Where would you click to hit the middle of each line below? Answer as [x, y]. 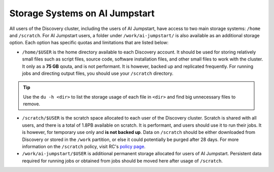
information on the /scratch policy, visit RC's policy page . [84, 147]
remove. [32, 104]
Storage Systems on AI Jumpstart [82, 13]
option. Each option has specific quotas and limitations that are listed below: [89, 43]
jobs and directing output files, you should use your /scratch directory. [98, 73]
